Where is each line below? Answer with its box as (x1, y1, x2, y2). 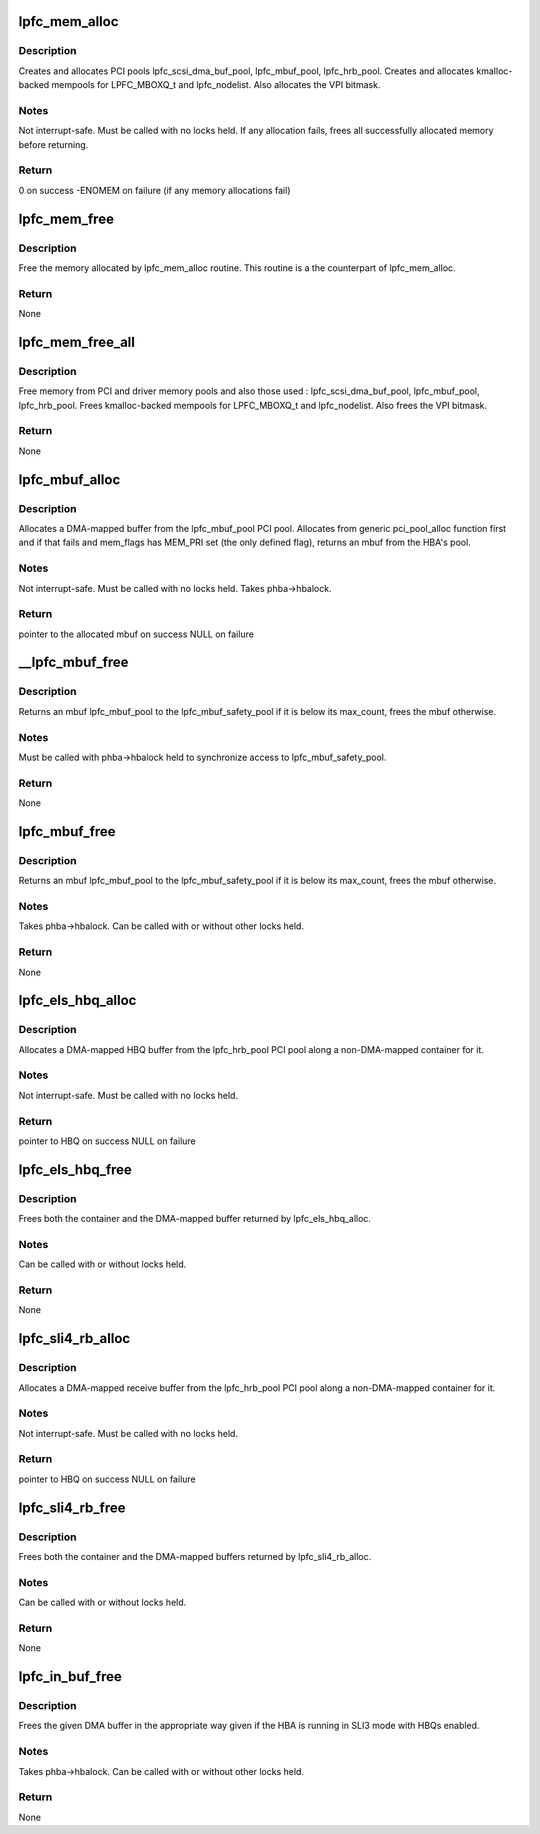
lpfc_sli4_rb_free (18, 1499, 126, 1516)
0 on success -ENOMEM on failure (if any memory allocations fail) (18, 184, 291, 196)
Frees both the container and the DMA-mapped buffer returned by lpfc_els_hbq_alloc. (18, 1213, 372, 1225)
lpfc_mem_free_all (18, 333, 135, 350)
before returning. (18, 138, 89, 150)
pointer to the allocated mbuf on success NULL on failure (18, 628, 255, 640)
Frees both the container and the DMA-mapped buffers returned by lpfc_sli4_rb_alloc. (18, 1550, 372, 1562)
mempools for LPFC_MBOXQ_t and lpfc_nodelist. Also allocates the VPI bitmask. (51, 79, 381, 91)
